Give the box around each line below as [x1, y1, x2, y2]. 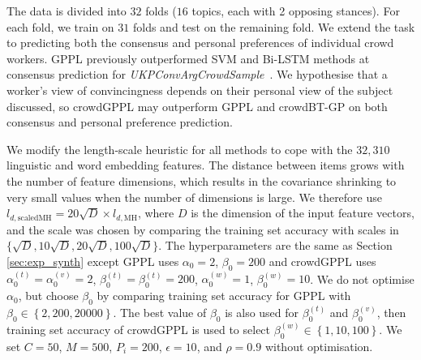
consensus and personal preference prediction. [6, 114, 233, 131]
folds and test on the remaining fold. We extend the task [132, 18, 415, 35]
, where [137, 204, 174, 221]
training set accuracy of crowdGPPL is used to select [6, 320, 271, 337]
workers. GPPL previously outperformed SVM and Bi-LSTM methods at [6, 49, 370, 66]
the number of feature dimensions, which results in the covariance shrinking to [6, 172, 397, 189]
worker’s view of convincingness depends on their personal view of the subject [6, 81, 393, 98]
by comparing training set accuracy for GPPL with [97, 287, 351, 304]
